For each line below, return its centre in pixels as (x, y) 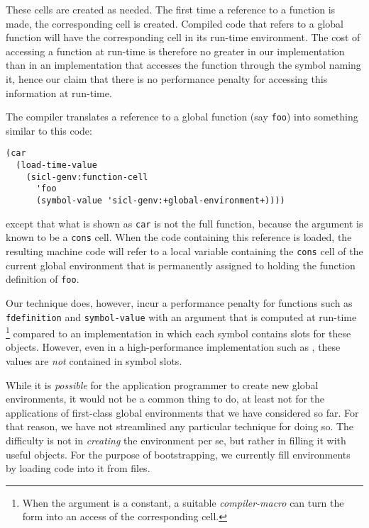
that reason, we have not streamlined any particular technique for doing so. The (180, 426)
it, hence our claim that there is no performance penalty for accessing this (167, 78)
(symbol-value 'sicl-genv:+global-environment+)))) (160, 201)
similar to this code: (49, 130)
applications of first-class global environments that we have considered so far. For (182, 412)
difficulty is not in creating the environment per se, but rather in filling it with (176, 440)
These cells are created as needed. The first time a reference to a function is (171, 9)
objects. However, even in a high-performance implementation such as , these (173, 347)
